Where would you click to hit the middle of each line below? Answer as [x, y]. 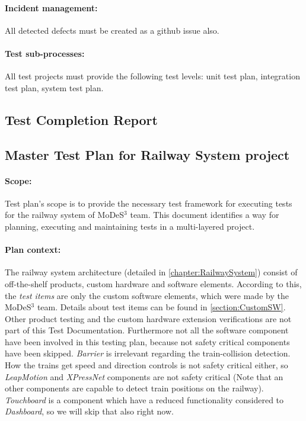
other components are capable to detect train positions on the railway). [134, 388]
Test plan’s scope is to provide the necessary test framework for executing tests [149, 203]
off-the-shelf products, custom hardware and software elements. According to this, [153, 283]
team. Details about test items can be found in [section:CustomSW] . [161, 307]
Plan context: [33, 250]
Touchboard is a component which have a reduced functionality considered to [144, 399]
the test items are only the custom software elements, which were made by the [147, 295]
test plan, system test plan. [54, 87]
